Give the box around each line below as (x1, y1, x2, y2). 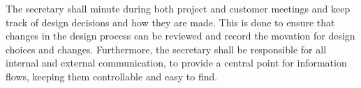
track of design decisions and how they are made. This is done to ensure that (6, 15, 335, 29)
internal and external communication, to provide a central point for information (6, 55, 347, 70)
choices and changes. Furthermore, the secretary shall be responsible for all (6, 42, 327, 56)
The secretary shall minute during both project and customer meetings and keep (6, 1, 351, 15)
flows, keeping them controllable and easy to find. (6, 69, 218, 83)
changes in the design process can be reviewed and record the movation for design (6, 28, 355, 43)
